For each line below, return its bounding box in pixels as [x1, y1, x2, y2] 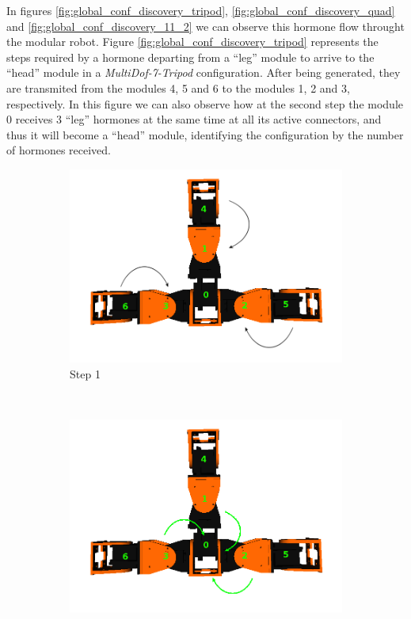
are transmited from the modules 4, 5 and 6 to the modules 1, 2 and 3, [6, 79, 350, 96]
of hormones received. [6, 142, 111, 158]
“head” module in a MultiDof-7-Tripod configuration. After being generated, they [6, 64, 401, 81]
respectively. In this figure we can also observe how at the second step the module [6, 95, 404, 112]
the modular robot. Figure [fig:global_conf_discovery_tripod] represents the [6, 33, 379, 50]
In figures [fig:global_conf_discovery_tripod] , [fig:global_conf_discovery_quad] [6, 2, 395, 18]
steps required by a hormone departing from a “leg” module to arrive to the [6, 48, 375, 65]
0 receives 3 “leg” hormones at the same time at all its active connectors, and [6, 111, 382, 127]
